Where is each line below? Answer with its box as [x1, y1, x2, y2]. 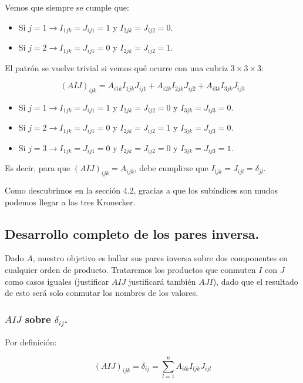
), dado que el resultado [213, 275, 298, 287]
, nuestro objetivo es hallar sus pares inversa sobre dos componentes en [32, 252, 288, 264]
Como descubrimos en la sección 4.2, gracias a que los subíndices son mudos [5, 184, 278, 197]
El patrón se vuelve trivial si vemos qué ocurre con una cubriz [5, 61, 228, 74]
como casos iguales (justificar [5, 275, 109, 287]
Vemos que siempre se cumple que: [5, 1, 129, 13]
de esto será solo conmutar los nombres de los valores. [5, 287, 198, 299]
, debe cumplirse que [134, 162, 208, 174]
